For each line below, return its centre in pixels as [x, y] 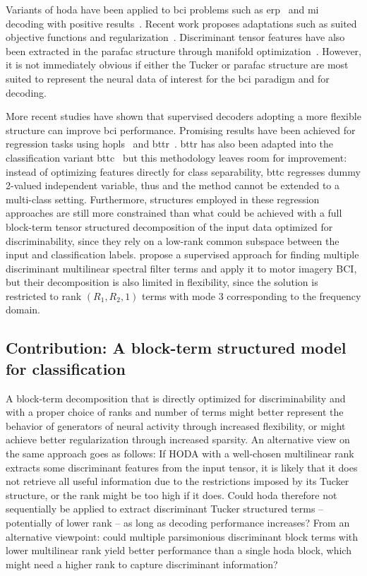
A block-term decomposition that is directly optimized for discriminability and [176, 398]
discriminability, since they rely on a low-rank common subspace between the [173, 240]
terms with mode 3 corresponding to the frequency [252, 295]
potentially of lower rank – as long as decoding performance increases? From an [178, 522]
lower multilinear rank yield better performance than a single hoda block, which [179, 550]
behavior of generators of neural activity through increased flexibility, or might [176, 425]
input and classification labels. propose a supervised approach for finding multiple [182, 254]
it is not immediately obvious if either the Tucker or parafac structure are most [177, 65]
